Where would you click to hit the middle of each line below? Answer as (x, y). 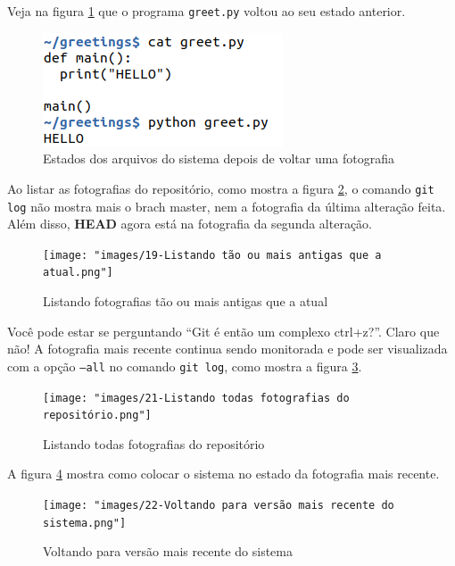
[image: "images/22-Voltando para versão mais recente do (219, 505)
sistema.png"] (85, 523)
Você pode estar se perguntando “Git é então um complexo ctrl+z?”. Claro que (223, 331)
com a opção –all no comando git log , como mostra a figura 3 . (185, 366)
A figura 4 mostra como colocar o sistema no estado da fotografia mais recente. (223, 474)
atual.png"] (78, 273)
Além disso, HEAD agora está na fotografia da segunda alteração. (190, 224)
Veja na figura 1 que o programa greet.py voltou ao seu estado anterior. (207, 11)
